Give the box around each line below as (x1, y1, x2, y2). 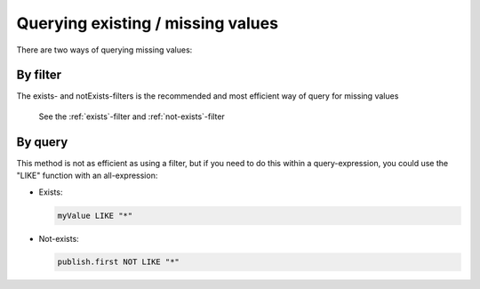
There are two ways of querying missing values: (16, 44, 193, 55)
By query (16, 134, 68, 149)
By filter (16, 68, 62, 83)
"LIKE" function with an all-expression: (16, 170, 158, 181)
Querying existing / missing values (16, 13, 279, 33)
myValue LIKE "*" (57, 210, 133, 221)
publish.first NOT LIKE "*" (57, 257, 180, 267)
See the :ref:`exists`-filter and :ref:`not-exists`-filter (38, 111, 226, 122)
